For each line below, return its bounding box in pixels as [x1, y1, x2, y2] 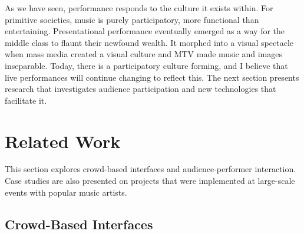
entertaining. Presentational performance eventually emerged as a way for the [5, 25, 285, 37]
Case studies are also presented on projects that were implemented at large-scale [5, 174, 295, 187]
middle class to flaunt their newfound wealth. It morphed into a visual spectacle [5, 36, 293, 48]
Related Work [5, 128, 121, 153]
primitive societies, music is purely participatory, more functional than [5, 13, 259, 25]
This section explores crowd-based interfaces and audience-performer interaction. [5, 163, 296, 175]
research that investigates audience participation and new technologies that [5, 83, 276, 95]
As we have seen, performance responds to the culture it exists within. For [5, 2, 273, 14]
